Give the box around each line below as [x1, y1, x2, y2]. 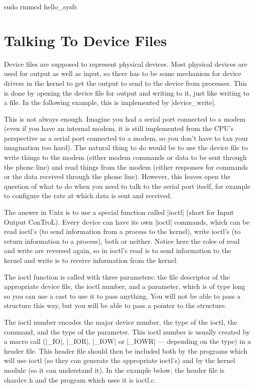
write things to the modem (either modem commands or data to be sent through [4, 152, 247, 162]
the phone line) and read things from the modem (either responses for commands [4, 161, 248, 172]
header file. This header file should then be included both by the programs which [4, 345, 248, 356]
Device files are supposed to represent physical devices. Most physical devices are [4, 58, 248, 69]
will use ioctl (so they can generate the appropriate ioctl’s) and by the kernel [4, 355, 235, 365]
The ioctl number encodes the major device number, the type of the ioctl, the [4, 316, 237, 327]
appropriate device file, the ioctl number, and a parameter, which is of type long [4, 281, 245, 291]
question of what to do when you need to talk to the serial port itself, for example [4, 181, 251, 191]
